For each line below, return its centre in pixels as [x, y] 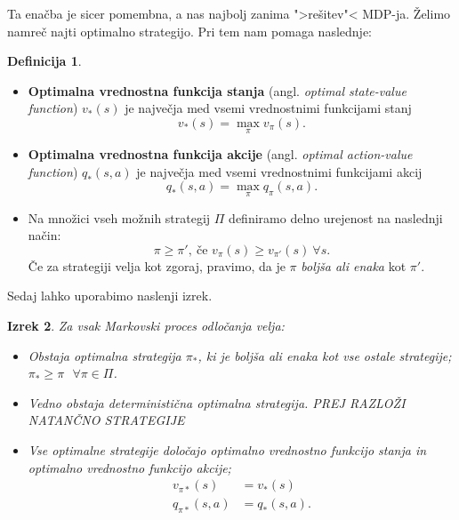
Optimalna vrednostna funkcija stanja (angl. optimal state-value [217, 90]
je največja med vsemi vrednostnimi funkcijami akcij [279, 171]
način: [44, 235]
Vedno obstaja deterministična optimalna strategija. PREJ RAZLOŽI [217, 402]
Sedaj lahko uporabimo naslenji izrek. [110, 296]
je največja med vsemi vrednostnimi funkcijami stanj [268, 108]
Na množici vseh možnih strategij [119, 217]
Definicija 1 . [44, 61]
